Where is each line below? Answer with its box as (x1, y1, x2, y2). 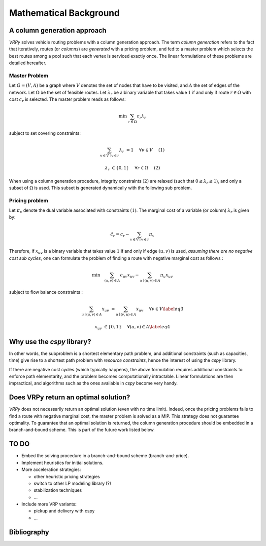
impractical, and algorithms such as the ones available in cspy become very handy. (9, 380, 178, 386)
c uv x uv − (120, 272, 139, 279)
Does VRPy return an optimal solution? (9, 393, 131, 402)
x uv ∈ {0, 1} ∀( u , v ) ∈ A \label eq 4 (94, 324, 170, 331)
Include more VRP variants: (21, 501, 77, 507)
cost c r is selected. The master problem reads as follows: (9, 96, 126, 103)
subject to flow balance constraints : (9, 289, 83, 295)
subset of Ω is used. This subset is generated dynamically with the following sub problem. (9, 185, 192, 191)
